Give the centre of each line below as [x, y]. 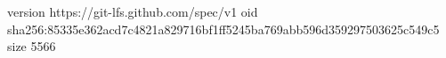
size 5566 [32, 46]
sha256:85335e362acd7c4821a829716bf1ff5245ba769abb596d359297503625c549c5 [223, 29]
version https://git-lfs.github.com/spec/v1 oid [133, 11]
